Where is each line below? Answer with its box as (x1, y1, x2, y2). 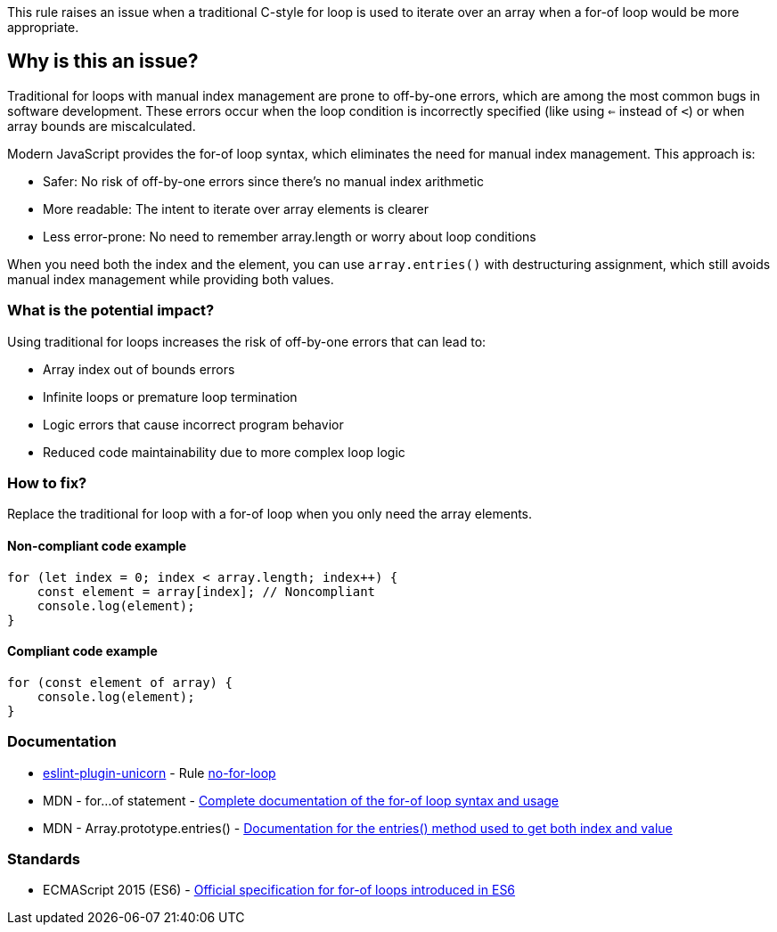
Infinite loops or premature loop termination (43, 388, 298, 405)
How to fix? (7, 473, 87, 492)
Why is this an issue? (7, 50, 199, 73)
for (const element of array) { (7, 674, 233, 690)
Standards (7, 849, 81, 868)
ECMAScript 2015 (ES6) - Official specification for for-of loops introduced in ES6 (43, 882, 516, 898)
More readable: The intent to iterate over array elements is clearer (43, 200, 429, 217)
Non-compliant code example (7, 537, 187, 553)
